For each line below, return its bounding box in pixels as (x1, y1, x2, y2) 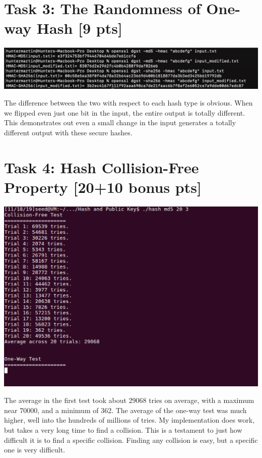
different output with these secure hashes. (4, 127, 133, 137)
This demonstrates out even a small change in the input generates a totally (4, 117, 236, 128)
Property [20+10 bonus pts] (4, 176, 202, 197)
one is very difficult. (4, 444, 65, 455)
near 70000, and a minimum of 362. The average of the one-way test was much (4, 404, 247, 415)
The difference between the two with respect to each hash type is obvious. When (4, 97, 253, 108)
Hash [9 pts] (36, 18, 122, 38)
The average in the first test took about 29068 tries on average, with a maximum (4, 395, 254, 405)
